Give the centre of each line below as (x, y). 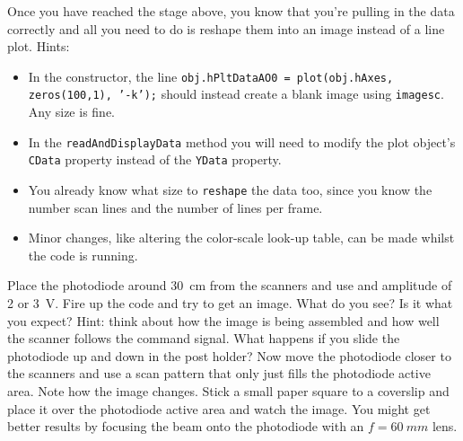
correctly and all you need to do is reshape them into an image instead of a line (226, 28)
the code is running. (83, 255)
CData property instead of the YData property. (155, 159)
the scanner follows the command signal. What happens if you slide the (204, 338)
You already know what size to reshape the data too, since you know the (230, 190)
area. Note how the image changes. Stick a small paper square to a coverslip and (228, 391)
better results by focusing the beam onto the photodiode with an (186, 426)
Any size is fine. (71, 112)
